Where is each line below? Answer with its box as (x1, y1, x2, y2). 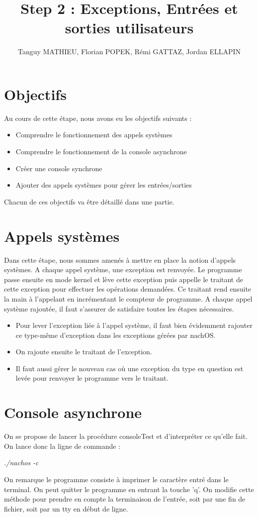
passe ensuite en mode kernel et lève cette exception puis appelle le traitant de (4, 274, 243, 284)
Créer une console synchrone (15, 163, 102, 173)
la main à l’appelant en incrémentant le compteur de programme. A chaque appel (4, 293, 253, 304)
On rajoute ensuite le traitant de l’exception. (15, 346, 152, 357)
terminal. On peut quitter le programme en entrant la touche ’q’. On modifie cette (4, 484, 254, 494)
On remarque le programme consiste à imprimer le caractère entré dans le (4, 474, 229, 484)
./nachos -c (4, 457, 39, 468)
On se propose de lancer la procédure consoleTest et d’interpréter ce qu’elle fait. (4, 431, 248, 441)
